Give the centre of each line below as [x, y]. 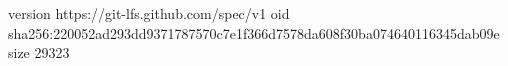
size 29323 [39, 52]
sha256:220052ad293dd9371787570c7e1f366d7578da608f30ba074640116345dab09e [254, 32]
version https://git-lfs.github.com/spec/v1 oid [149, 13]
